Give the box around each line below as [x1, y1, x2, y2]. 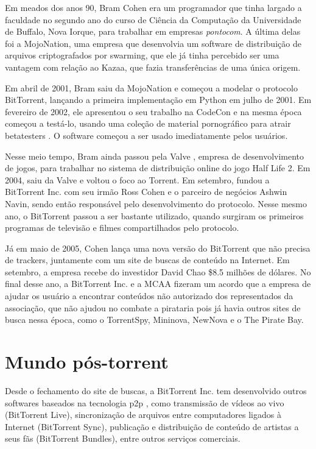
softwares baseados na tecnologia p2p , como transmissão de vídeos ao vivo [5, 396, 284, 409]
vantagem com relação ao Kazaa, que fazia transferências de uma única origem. [5, 60, 301, 73]
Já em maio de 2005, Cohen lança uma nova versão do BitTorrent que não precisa [5, 241, 311, 254]
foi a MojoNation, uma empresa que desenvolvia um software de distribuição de [5, 37, 301, 49]
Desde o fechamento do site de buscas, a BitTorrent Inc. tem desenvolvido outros [5, 384, 307, 397]
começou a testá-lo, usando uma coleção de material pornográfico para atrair [5, 117, 291, 130]
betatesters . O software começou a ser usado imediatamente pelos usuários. [5, 129, 288, 141]
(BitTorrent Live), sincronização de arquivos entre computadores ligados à [5, 408, 281, 421]
